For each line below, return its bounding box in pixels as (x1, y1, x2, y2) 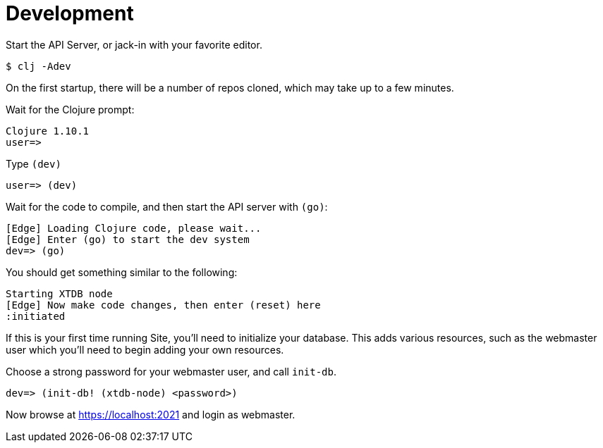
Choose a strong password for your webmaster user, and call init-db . (6, 365, 337, 378)
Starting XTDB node (6, 287, 113, 299)
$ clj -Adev (6, 60, 71, 72)
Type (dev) (6, 157, 61, 170)
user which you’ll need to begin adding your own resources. (6, 343, 284, 356)
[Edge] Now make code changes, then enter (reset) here (6, 299, 321, 311)
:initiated (6, 310, 66, 322)
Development (6, 1, 134, 25)
